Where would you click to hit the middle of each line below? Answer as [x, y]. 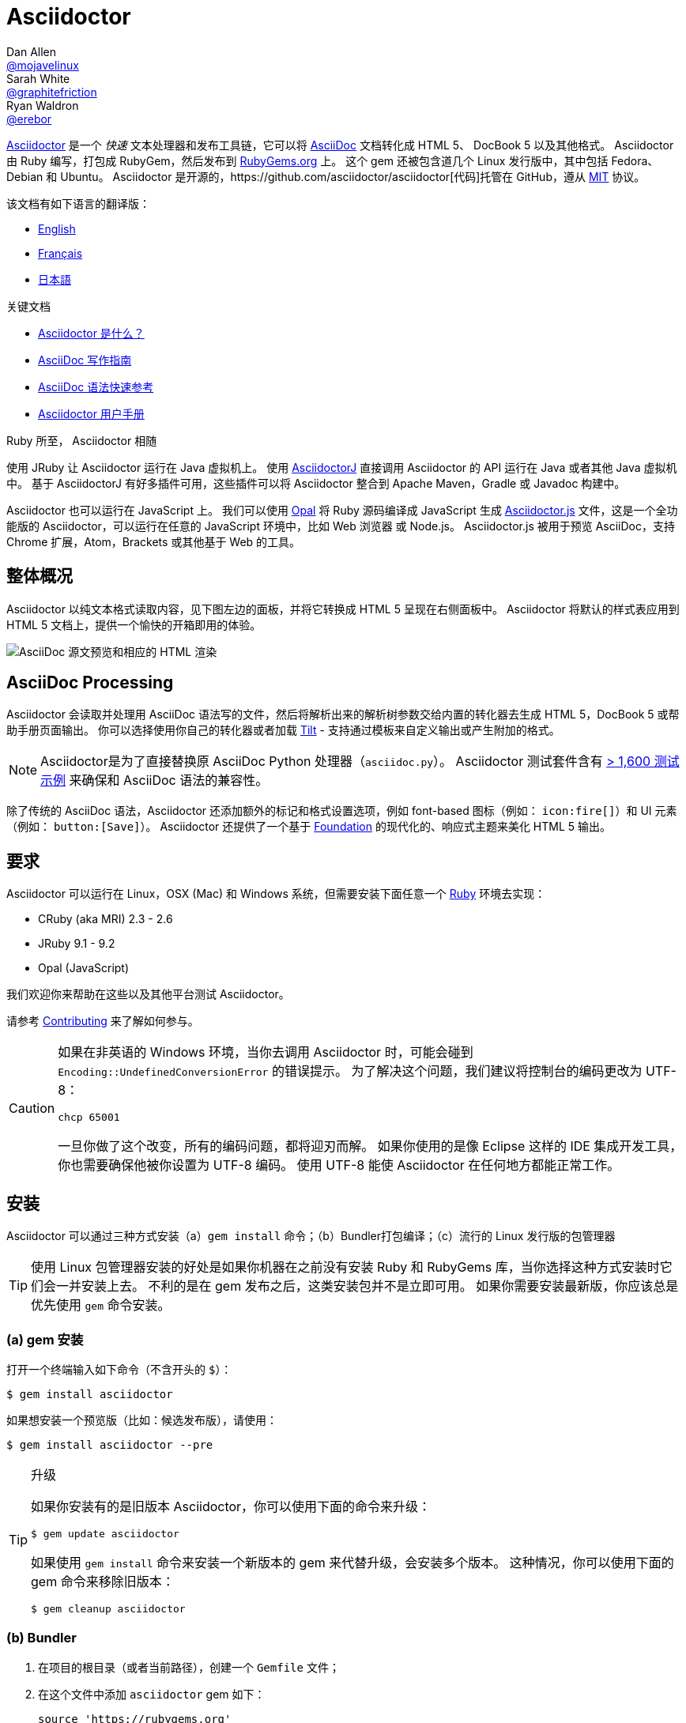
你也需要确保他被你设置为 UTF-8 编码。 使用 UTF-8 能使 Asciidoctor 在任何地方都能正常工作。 [339, 1165]
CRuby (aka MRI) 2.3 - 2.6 [106, 919]
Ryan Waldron [43, 105]
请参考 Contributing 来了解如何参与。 [103, 1021]
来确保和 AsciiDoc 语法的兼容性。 [169, 780]
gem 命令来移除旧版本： [103, 1581]
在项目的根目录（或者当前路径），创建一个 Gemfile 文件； [189, 1667]
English [57, 228]
